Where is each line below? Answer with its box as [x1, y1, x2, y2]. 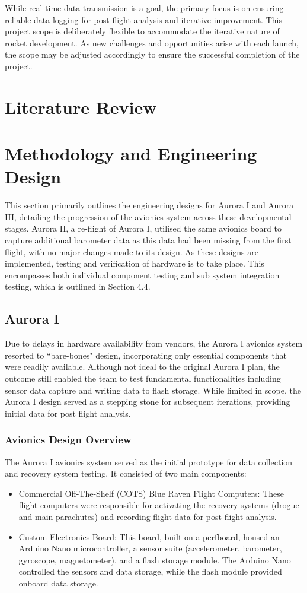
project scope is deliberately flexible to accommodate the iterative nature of [5, 25, 280, 37]
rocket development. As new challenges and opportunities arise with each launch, [5, 36, 299, 49]
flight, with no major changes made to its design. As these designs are [5, 245, 258, 258]
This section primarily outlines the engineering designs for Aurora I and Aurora [5, 199, 294, 211]
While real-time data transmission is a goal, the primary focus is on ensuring [5, 2, 284, 14]
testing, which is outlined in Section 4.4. [5, 280, 151, 293]
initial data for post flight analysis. [5, 407, 131, 419]
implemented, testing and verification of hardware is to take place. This [5, 257, 264, 269]
